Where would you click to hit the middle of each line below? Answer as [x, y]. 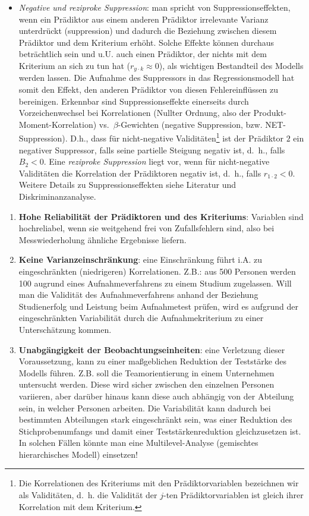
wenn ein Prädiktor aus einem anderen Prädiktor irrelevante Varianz [144, 19]
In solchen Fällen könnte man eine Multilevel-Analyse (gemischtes [138, 443]
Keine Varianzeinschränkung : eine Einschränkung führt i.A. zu [141, 259]
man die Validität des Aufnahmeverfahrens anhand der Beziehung [138, 295]
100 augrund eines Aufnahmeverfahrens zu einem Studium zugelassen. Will [155, 283]
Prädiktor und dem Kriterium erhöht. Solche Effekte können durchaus [146, 42]
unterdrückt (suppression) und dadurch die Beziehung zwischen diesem [148, 31]
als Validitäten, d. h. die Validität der [88, 495]
